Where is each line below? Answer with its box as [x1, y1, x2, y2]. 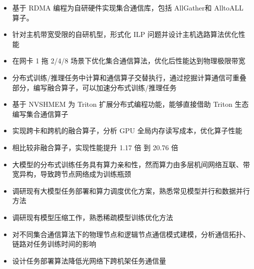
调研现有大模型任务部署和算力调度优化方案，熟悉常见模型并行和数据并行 [12, 185, 250, 196]
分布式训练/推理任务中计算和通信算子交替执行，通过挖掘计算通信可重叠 [12, 72, 247, 82]
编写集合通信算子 [12, 108, 68, 119]
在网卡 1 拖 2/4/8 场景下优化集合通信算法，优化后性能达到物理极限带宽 [12, 55, 246, 66]
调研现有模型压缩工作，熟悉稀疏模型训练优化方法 [12, 212, 173, 222]
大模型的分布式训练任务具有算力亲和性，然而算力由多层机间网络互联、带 [12, 159, 250, 169]
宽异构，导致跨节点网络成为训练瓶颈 [12, 169, 131, 179]
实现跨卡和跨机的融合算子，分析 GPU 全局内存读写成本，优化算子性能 [12, 125, 243, 136]
